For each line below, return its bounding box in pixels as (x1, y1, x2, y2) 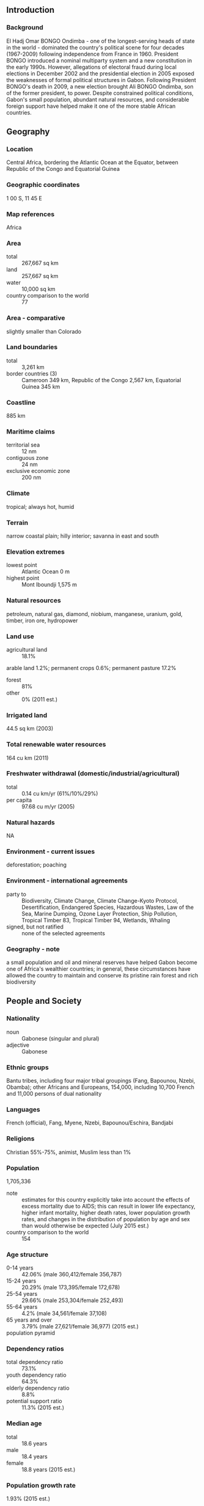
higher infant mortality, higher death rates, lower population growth (21, 1209, 191, 1216)
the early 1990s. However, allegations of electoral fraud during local (6, 63, 177, 70)
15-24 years (6, 1277, 37, 1285)
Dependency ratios (6, 1344, 64, 1353)
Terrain (6, 518, 29, 527)
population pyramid (6, 1329, 56, 1337)
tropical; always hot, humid (6, 503, 75, 510)
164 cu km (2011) (6, 754, 49, 761)
